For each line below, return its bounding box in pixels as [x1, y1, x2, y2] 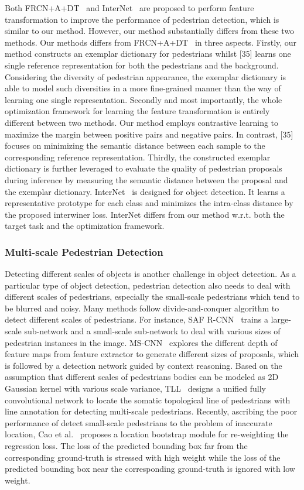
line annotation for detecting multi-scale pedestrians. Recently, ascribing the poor [5, 405, 298, 417]
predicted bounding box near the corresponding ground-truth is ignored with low [5, 462, 295, 475]
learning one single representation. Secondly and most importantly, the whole [5, 93, 282, 105]
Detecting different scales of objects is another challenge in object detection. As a [5, 268, 296, 280]
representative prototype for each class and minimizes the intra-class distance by [5, 197, 293, 209]
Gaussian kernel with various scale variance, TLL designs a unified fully [5, 382, 266, 395]
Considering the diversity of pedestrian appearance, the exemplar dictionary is [5, 70, 286, 83]
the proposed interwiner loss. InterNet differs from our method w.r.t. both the [5, 208, 285, 220]
